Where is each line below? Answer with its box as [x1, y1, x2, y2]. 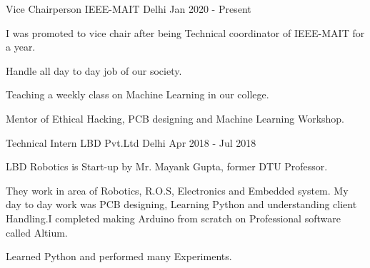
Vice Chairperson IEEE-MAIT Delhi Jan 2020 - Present [6, 1, 251, 16]
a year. [6, 39, 36, 54]
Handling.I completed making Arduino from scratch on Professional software [6, 210, 341, 225]
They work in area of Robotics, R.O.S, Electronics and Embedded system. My [6, 182, 349, 197]
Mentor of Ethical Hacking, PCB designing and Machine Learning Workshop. [6, 110, 344, 125]
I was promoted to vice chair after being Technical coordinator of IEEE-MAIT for [6, 25, 365, 40]
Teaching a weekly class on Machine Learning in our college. [6, 87, 269, 102]
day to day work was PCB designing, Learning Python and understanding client [6, 197, 357, 212]
